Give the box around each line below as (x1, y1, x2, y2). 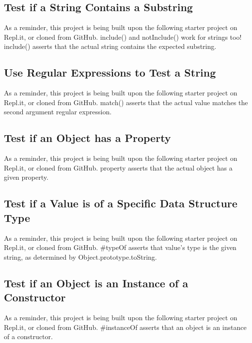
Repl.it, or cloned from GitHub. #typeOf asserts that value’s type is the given (4, 242, 236, 252)
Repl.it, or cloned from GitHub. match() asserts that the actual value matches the (4, 97, 248, 107)
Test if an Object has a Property (4, 130, 171, 145)
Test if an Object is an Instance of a (4, 275, 189, 290)
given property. (4, 172, 48, 182)
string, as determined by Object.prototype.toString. (4, 251, 157, 262)
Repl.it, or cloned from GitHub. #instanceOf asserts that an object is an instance (4, 322, 247, 332)
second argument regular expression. (4, 107, 112, 117)
